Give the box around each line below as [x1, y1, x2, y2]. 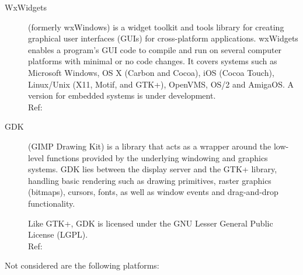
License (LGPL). [28, 228, 88, 241]
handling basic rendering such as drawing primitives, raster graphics [28, 174, 271, 186]
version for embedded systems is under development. [28, 89, 216, 102]
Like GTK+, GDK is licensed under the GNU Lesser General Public [28, 217, 273, 229]
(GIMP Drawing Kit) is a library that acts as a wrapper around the [28, 140, 271, 152]
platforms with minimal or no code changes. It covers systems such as [28, 55, 277, 67]
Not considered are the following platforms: [5, 259, 159, 271]
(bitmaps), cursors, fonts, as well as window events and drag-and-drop [28, 186, 278, 198]
